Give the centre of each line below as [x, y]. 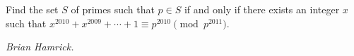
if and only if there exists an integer [262, 9]
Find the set [32, 9]
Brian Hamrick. [40, 47]
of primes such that [113, 9]
